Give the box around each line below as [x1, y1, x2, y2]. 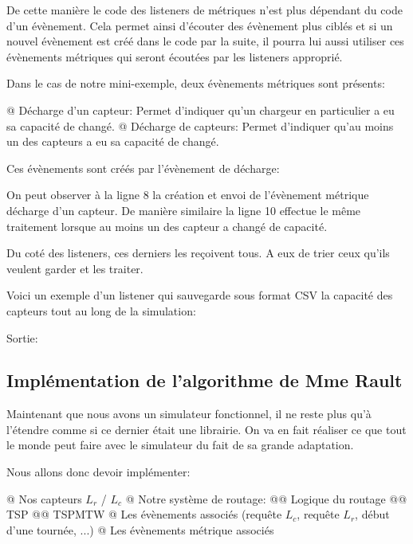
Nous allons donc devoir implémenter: [6, 464, 191, 480]
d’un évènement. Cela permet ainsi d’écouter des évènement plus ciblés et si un [6, 17, 393, 33]
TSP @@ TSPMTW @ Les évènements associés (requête [6, 506, 282, 522]
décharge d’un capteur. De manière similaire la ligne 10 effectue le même [6, 202, 361, 218]
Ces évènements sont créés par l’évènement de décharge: [6, 159, 280, 176]
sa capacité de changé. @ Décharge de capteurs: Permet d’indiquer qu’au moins [6, 117, 394, 134]
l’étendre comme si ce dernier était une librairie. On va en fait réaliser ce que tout [6, 421, 407, 437]
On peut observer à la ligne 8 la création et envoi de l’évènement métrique [6, 186, 369, 203]
